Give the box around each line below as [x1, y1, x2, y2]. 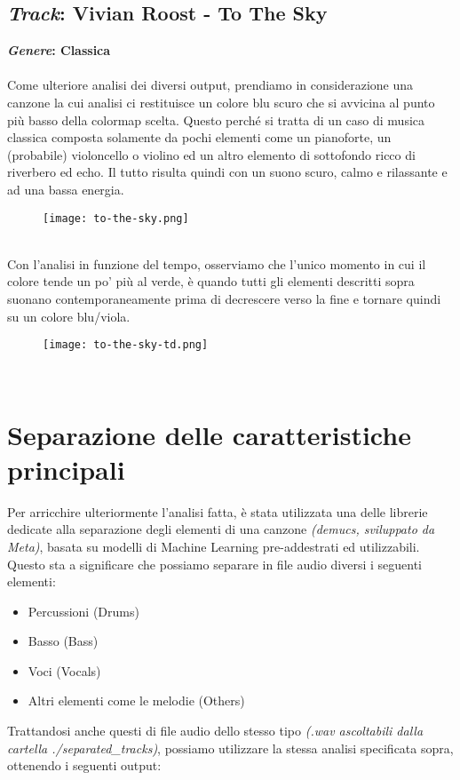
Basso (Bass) [28, 632, 99, 650]
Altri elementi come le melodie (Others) [28, 691, 245, 710]
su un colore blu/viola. [7, 306, 131, 325]
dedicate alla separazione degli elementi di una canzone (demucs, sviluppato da [7, 520, 435, 538]
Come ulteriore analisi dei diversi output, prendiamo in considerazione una [7, 76, 414, 94]
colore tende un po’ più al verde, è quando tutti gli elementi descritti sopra [7, 272, 415, 291]
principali [7, 450, 125, 487]
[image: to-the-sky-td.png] [43, 338, 209, 352]
